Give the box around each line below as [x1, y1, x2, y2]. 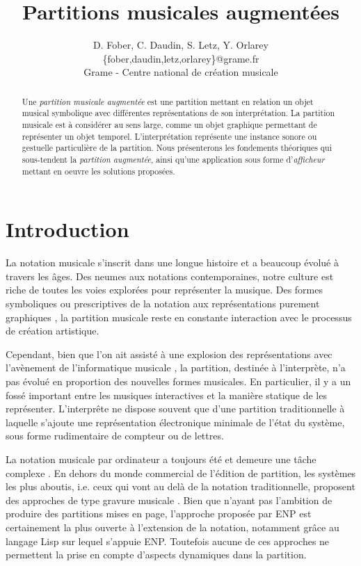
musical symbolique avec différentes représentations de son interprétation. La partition [22, 107, 335, 119]
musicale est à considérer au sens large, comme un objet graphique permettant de [22, 119, 317, 131]
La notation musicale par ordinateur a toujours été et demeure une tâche [6, 451, 316, 466]
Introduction [6, 215, 129, 243]
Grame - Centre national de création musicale [83, 65, 278, 79]
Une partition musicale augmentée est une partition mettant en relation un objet [22, 95, 314, 107]
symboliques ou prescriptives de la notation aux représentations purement [6, 296, 320, 311]
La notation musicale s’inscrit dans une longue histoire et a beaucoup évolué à [6, 255, 339, 270]
